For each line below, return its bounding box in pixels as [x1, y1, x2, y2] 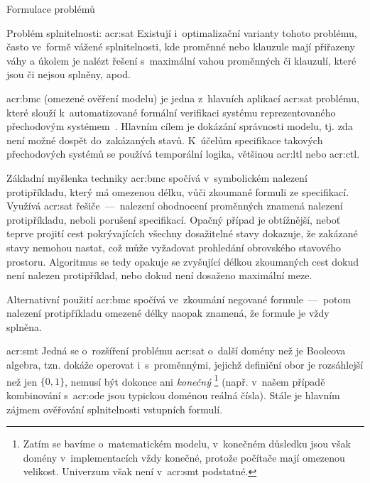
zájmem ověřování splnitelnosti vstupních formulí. [6, 401, 223, 416]
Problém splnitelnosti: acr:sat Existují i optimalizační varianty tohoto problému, [6, 25, 357, 40]
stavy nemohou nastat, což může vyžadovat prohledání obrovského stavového [6, 239, 341, 254]
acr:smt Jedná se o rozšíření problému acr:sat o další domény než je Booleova [6, 343, 346, 358]
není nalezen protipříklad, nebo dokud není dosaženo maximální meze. [6, 268, 312, 283]
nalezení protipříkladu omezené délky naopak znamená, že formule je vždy [6, 305, 330, 320]
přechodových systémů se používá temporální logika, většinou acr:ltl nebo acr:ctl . [6, 146, 360, 161]
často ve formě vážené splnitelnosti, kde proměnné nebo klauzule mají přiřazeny [6, 39, 355, 54]
